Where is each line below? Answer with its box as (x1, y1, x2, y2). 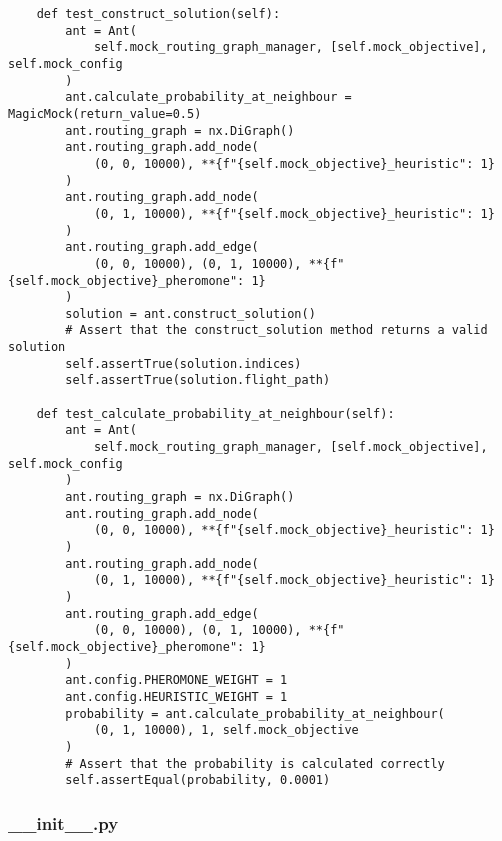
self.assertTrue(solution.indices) (65, 356, 302, 371)
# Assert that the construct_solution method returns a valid (65, 323, 488, 338)
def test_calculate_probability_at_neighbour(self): (36, 406, 395, 421)
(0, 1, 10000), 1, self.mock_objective (93, 723, 359, 738)
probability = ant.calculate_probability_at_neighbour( (65, 706, 445, 721)
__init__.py (8, 810, 119, 835)
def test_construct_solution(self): (36, 7, 281, 21)
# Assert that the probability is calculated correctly (65, 756, 445, 771)
